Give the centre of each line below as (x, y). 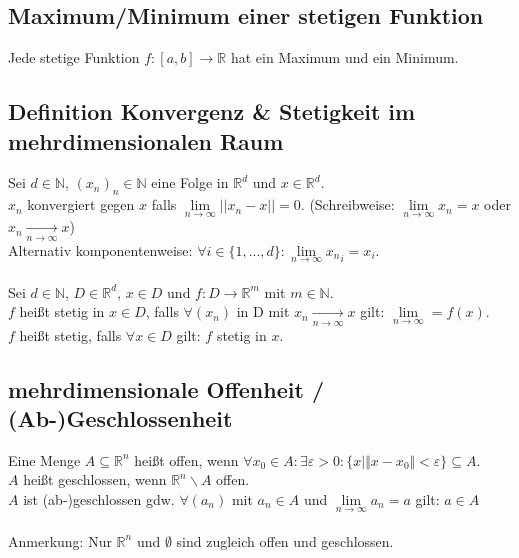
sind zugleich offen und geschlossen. (285, 540)
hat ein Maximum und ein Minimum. (344, 57)
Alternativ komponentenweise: (100, 249)
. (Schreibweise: (347, 204)
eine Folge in (190, 182)
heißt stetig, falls (70, 334)
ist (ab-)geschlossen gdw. (99, 498)
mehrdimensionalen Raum (146, 140)
